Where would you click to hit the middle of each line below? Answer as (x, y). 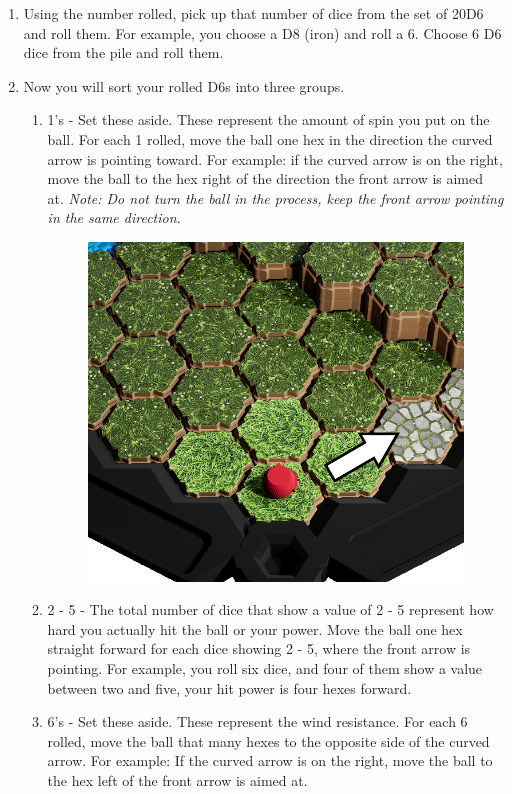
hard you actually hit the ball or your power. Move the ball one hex (255, 628)
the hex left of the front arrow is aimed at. (177, 780)
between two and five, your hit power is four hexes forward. (229, 687)
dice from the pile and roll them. (123, 52)
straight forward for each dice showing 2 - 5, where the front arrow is (259, 648)
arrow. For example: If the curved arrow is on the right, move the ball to (270, 760)
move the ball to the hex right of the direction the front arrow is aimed (265, 178)
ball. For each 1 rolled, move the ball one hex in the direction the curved (270, 138)
